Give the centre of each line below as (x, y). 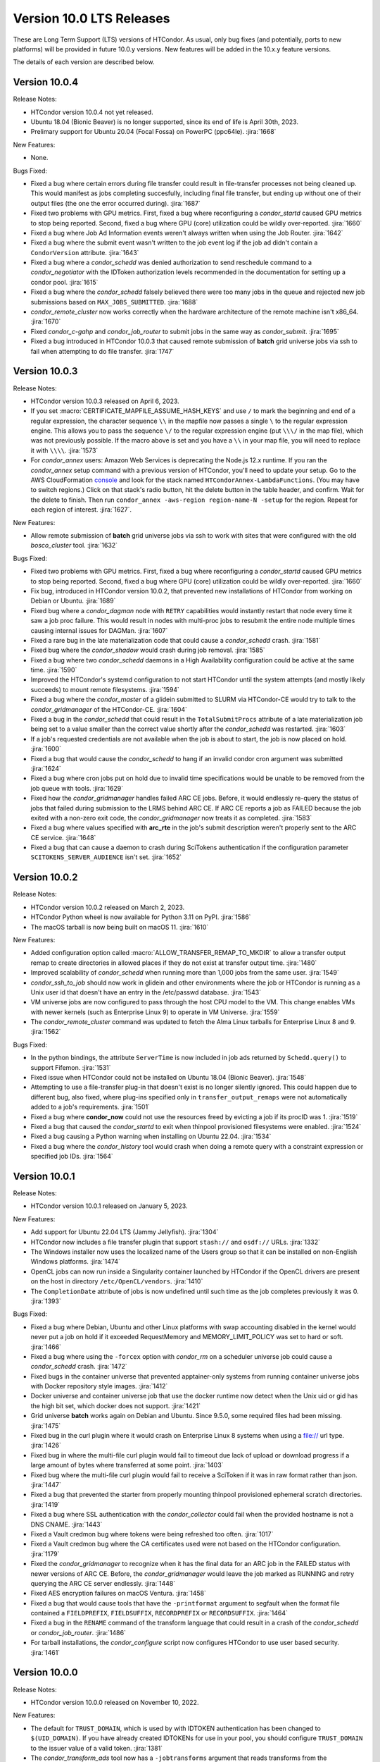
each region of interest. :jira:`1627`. (81, 510)
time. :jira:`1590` (54, 670)
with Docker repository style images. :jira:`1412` (99, 1386)
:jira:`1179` (45, 1553)
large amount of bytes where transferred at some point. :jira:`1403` (127, 1465)
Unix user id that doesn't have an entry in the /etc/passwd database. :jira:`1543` (146, 992)
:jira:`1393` (46, 1301)
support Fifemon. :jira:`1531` (71, 1067)
